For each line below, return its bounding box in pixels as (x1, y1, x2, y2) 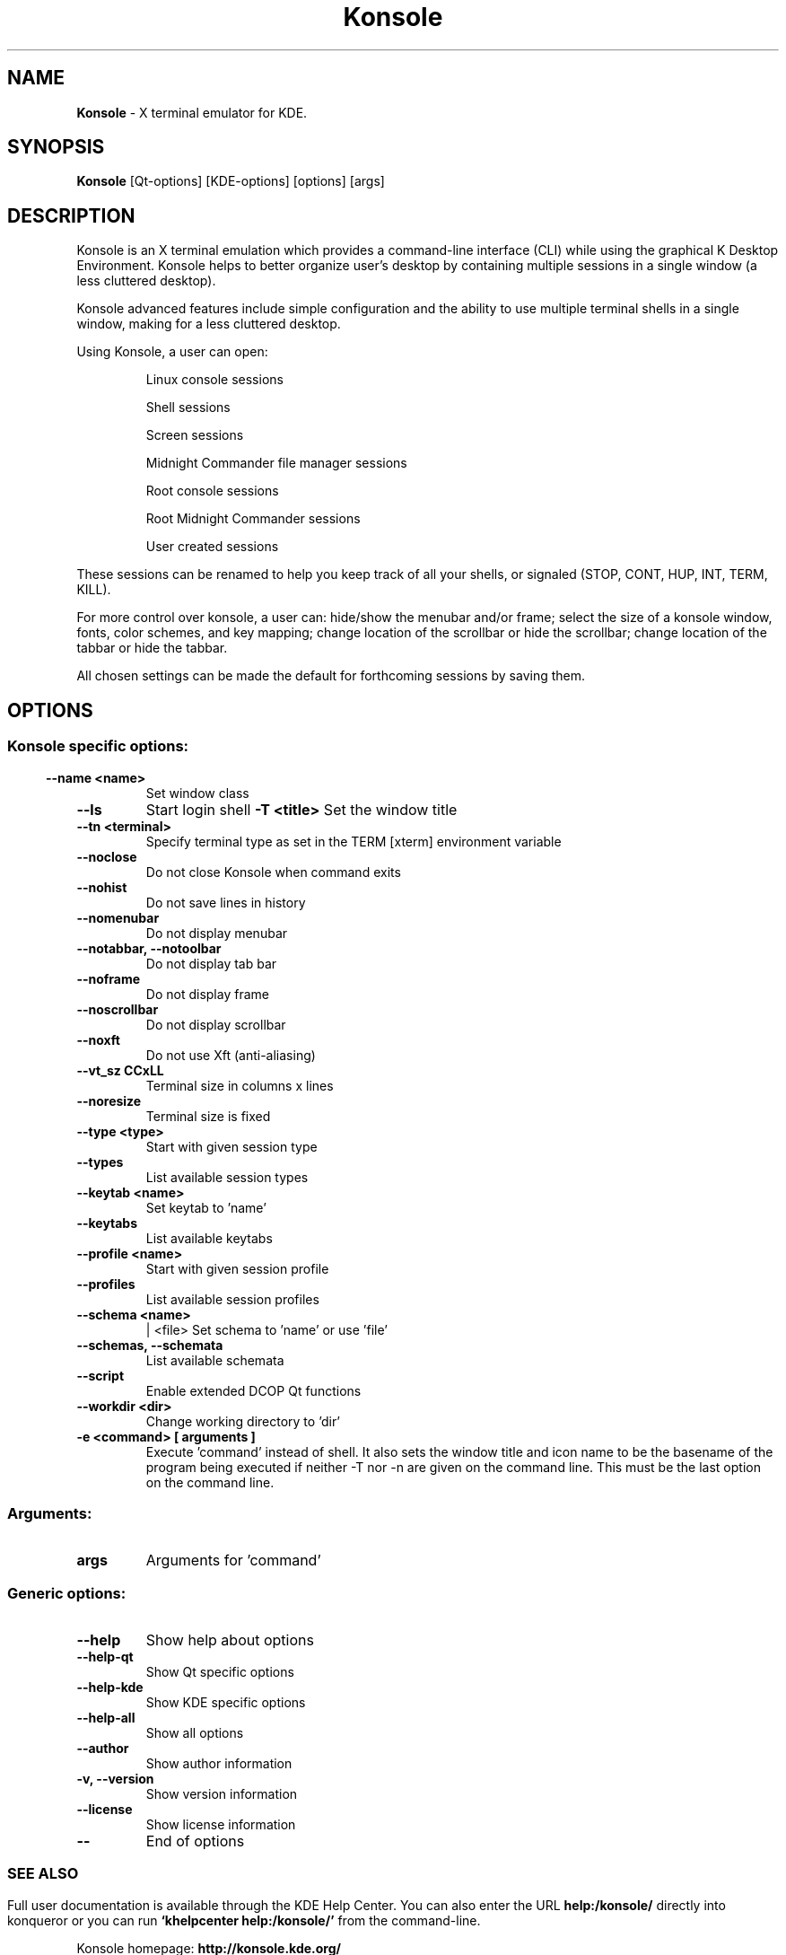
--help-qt (76, 1649, 134, 1664)
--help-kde (76, 1679, 144, 1695)
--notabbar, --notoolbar (76, 940, 222, 956)
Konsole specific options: (7, 737, 189, 756)
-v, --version (76, 1771, 154, 1786)
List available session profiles (145, 1291, 319, 1307)
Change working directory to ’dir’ (145, 1413, 341, 1429)
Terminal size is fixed (145, 1108, 271, 1124)
